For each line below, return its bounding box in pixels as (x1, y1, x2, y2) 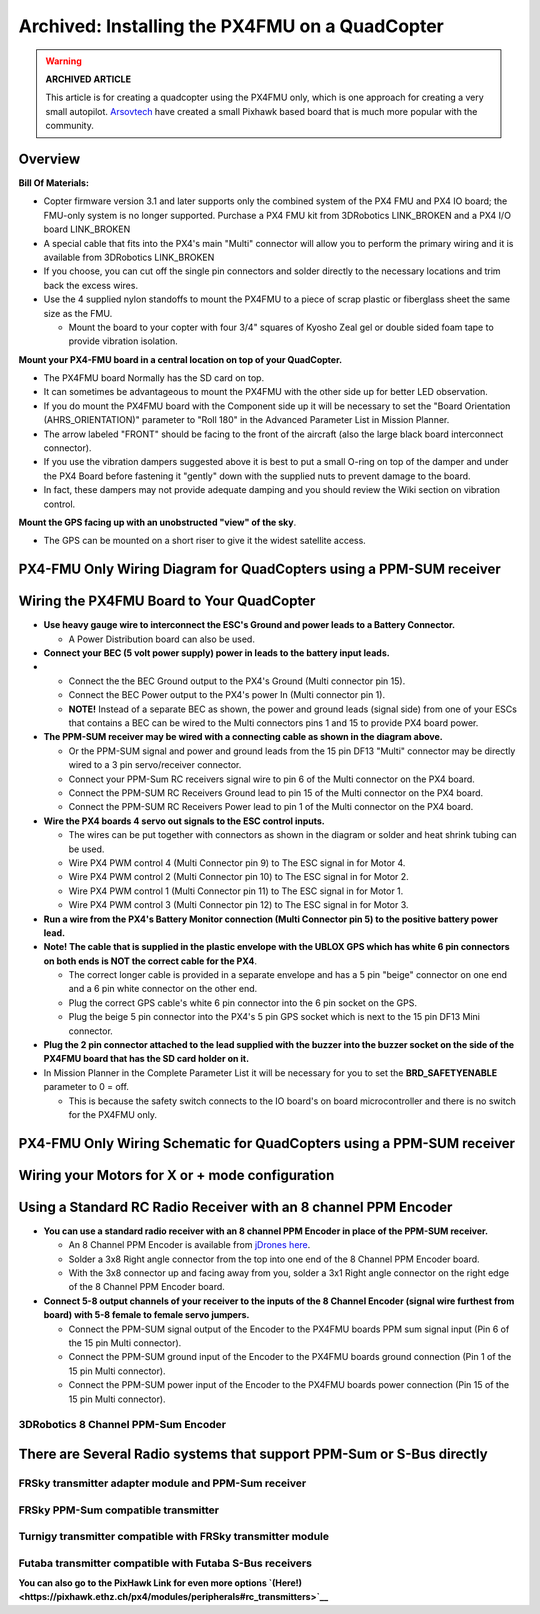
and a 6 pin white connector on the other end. (68, 983, 258, 995)
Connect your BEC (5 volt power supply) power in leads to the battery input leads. (43, 647, 390, 659)
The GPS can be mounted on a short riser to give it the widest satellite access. (43, 535, 367, 547)
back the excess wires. (43, 279, 139, 291)
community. (45, 120, 94, 132)
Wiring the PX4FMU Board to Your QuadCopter (18, 593, 316, 610)
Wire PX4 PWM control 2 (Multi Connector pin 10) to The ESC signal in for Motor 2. (68, 871, 409, 883)
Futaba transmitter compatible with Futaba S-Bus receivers (18, 1556, 312, 1570)
